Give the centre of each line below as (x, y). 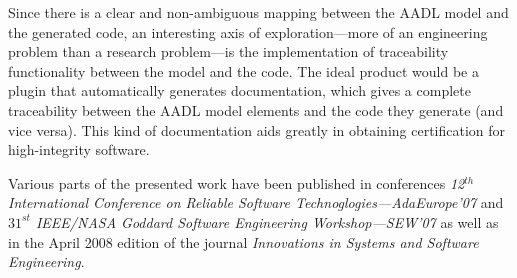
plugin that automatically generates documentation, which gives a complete (239, 90)
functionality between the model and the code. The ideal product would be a (244, 70)
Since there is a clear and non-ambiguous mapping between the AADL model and (258, 12)
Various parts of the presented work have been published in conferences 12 (236, 182)
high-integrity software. (79, 149)
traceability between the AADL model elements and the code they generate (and (256, 109)
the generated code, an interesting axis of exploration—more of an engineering (248, 31)
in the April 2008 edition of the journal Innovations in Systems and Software (243, 241)
